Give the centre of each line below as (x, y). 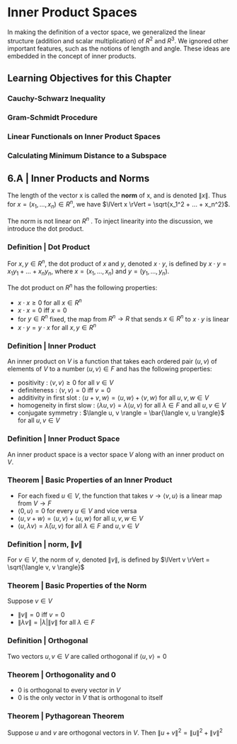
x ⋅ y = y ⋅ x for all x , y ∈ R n (57, 327)
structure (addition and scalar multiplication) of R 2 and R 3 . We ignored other (118, 40)
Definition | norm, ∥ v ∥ (45, 544)
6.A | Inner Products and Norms (79, 179)
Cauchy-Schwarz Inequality (57, 98)
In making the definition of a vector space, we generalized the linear (106, 32)
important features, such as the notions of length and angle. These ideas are (119, 48)
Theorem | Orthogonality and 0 (62, 674)
